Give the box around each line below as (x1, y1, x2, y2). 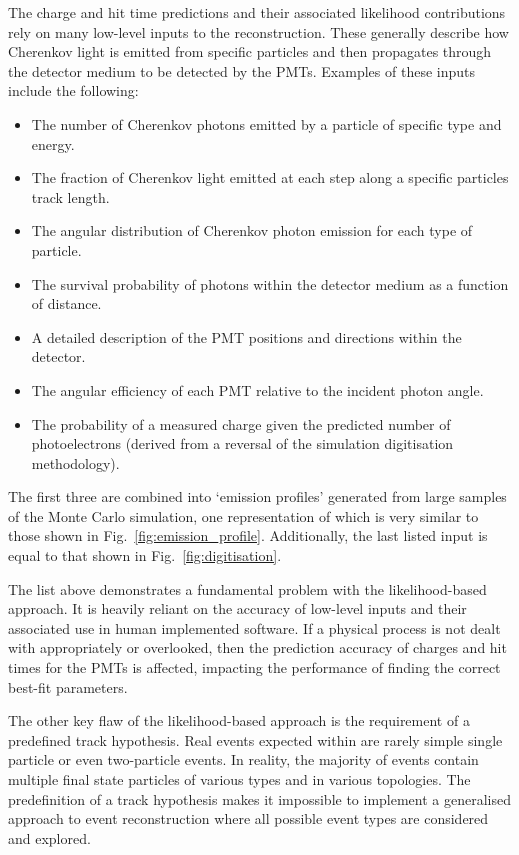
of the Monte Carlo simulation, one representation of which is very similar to (8, 505, 479, 526)
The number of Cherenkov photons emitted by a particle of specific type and (31, 113, 502, 134)
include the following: (8, 80, 139, 101)
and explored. (8, 827, 91, 848)
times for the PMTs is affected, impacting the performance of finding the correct (8, 657, 501, 678)
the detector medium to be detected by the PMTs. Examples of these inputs (8, 60, 475, 81)
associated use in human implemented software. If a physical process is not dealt (8, 617, 501, 638)
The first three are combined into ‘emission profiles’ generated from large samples (8, 486, 507, 507)
